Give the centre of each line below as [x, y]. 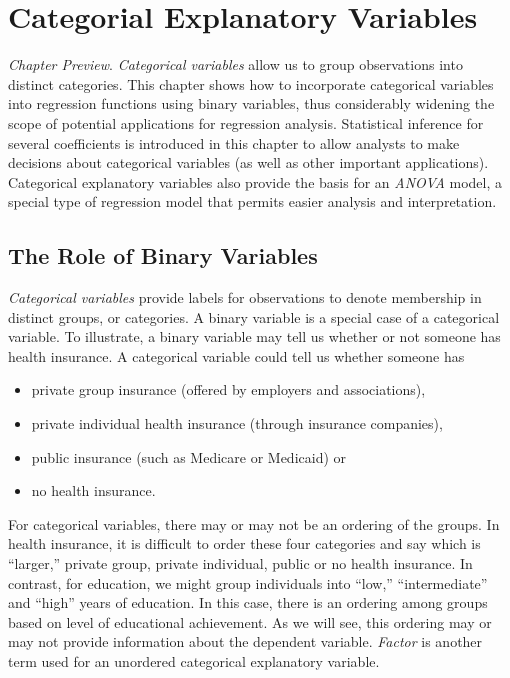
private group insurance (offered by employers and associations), [228, 389]
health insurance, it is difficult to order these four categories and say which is [244, 543]
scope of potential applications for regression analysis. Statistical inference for [246, 122]
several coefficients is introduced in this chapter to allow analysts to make [234, 142]
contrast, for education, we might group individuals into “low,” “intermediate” [248, 582]
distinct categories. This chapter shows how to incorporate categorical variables [251, 83]
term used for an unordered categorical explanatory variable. [194, 660]
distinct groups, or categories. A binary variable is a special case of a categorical [254, 316]
